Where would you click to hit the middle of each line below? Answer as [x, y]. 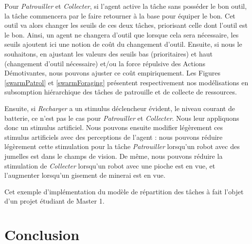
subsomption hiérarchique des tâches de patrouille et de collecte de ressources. [121, 92]
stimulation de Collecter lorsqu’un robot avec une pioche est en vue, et [110, 165]
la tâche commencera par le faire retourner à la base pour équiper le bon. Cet [120, 15]
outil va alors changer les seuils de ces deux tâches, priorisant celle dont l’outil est [126, 25]
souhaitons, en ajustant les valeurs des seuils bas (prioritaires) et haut [108, 53]
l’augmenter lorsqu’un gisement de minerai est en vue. [85, 175]
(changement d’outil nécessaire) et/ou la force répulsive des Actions [105, 63]
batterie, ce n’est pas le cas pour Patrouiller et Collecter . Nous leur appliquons [122, 118]
